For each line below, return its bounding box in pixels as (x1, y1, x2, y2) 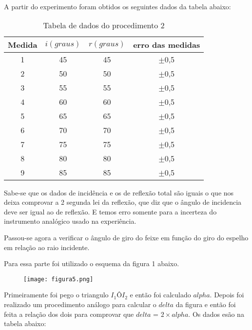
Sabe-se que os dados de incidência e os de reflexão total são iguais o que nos (4, 187, 234, 197)
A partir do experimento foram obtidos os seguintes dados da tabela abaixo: (4, 1, 231, 11)
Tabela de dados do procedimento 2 (43, 19, 165, 31)
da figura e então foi (175, 299, 236, 309)
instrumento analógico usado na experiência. (4, 216, 136, 226)
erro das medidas (133, 39, 200, 50)
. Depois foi (210, 290, 244, 300)
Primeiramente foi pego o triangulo (4, 290, 109, 300)
